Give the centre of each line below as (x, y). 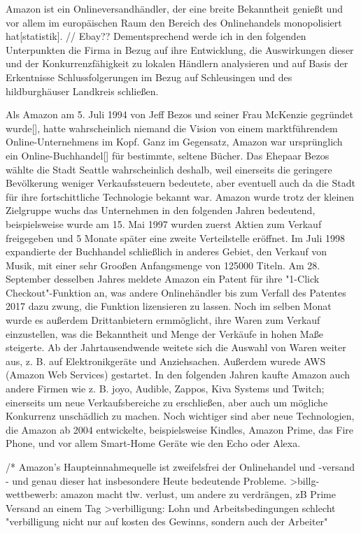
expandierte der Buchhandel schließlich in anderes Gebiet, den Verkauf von (167, 251)
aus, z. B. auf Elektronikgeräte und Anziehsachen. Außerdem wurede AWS (166, 361)
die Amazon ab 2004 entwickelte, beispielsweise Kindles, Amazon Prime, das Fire (180, 429)
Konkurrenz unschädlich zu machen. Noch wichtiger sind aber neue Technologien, (180, 416)
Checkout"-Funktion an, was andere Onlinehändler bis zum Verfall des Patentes (176, 292)
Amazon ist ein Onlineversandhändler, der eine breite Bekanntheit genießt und (174, 8)
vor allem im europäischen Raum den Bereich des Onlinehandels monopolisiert (174, 22)
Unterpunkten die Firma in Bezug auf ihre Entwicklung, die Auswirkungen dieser (180, 49)
